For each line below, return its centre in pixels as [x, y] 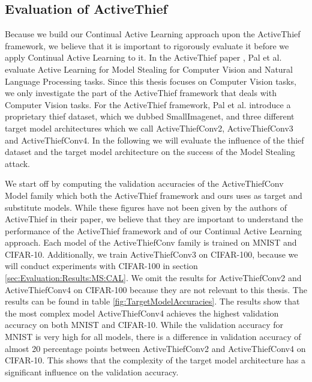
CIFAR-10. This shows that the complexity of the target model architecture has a [155, 360]
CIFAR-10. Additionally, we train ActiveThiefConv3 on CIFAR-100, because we [151, 254]
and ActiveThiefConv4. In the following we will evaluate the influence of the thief [154, 140]
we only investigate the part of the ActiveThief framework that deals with [141, 93]
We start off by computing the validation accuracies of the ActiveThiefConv [144, 183]
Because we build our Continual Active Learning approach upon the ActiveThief [153, 34]
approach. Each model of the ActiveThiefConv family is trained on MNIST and [151, 242]
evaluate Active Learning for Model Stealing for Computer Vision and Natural [149, 69]
